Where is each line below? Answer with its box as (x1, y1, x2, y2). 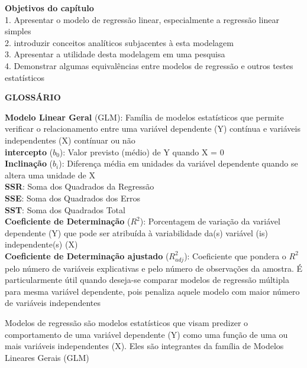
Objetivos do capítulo (5, 2, 94, 14)
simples (5, 25, 31, 37)
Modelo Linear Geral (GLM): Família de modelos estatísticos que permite (5, 110, 284, 123)
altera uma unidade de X (5, 168, 95, 181)
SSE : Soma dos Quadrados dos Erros (5, 191, 141, 204)
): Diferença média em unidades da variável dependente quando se (59, 157, 298, 170)
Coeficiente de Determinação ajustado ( (5, 249, 169, 262)
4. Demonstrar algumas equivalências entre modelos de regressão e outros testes (5, 59, 293, 71)
